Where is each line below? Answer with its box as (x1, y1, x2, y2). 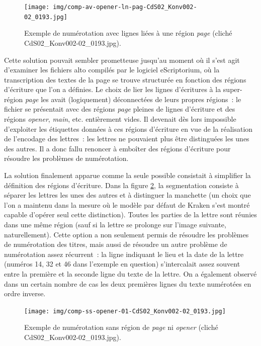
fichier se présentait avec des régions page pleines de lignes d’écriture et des (4, 104, 235, 114)
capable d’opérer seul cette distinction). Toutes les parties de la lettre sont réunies (4, 209, 257, 220)
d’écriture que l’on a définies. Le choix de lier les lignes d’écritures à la (4, 84, 221, 95)
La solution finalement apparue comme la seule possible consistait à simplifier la (4, 170, 251, 181)
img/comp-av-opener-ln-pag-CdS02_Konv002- (53, 4, 197, 11)
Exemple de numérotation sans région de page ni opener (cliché (24, 322, 218, 332)
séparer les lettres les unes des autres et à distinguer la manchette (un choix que (4, 190, 251, 200)
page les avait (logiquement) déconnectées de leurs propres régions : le (25, 94, 241, 104)
